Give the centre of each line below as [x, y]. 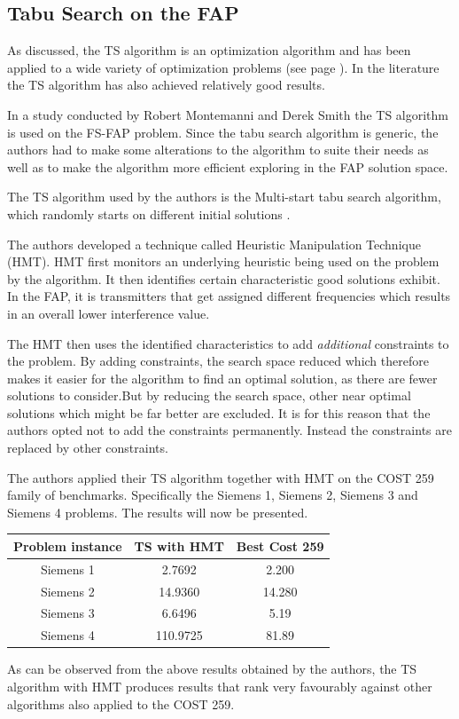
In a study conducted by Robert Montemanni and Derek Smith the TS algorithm [228, 114]
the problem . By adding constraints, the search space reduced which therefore [218, 361]
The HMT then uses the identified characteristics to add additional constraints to [228, 343]
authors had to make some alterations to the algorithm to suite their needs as [218, 150]
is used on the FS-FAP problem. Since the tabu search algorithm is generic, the [223, 132]
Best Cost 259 [280, 545]
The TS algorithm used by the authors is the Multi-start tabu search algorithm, [224, 197]
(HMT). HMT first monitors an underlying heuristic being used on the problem [223, 261]
